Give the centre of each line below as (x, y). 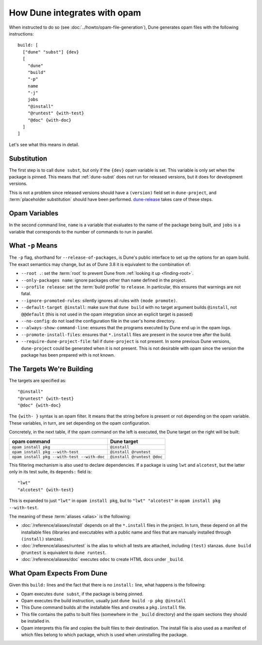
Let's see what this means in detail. (44, 144)
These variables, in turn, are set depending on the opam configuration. (80, 423)
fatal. (26, 294)
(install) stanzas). (42, 539)
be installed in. (36, 621)
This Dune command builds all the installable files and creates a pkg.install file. (104, 608)
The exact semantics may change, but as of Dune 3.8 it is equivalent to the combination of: (100, 264)
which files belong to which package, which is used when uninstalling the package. (104, 634)
